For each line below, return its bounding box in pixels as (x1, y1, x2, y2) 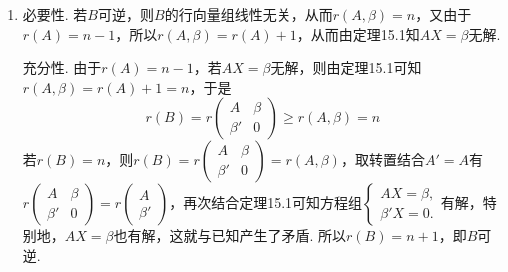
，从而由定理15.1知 (296, 23, 420, 44)
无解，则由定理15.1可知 (270, 57, 422, 78)
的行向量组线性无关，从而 (164, 4, 333, 24)
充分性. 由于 (22, 57, 102, 78)
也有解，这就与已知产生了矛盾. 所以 (113, 225, 347, 246)
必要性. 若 (22, 4, 88, 24)
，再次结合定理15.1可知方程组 (169, 192, 363, 213)
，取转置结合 (340, 149, 425, 170)
